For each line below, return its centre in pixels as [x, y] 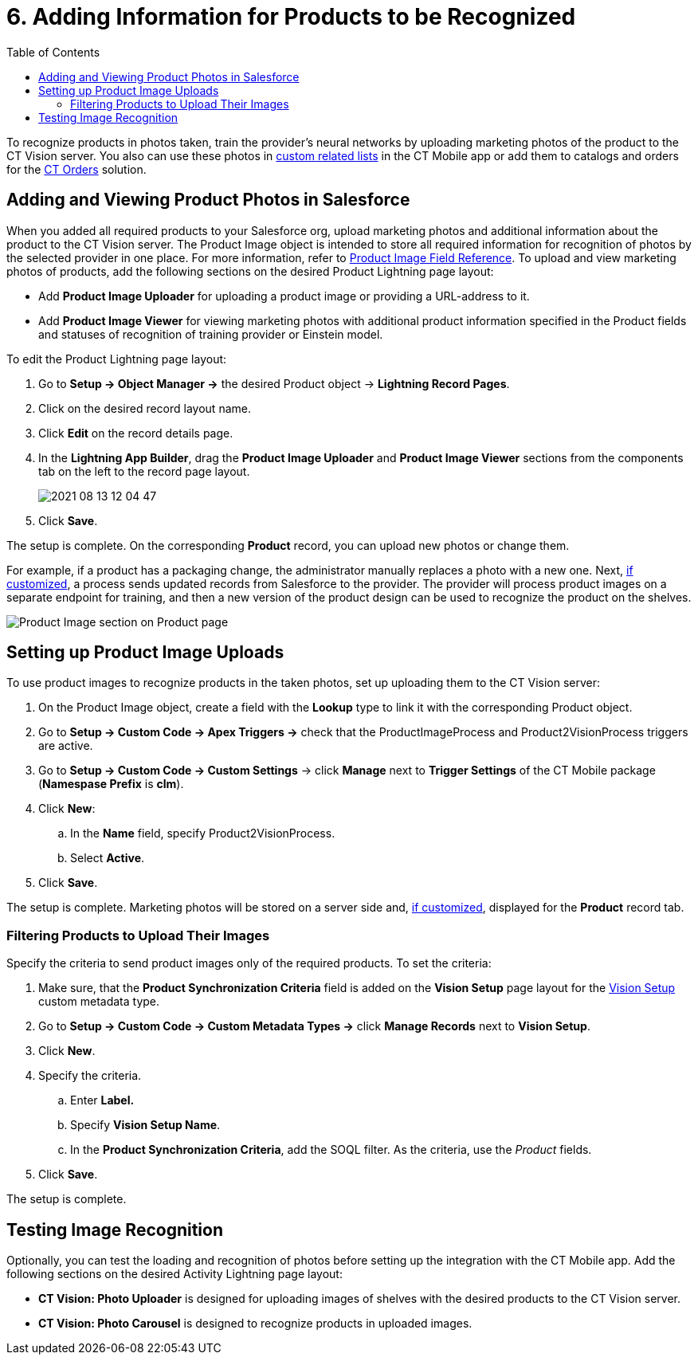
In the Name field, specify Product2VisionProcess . [203, 833]
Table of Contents [53, 52]
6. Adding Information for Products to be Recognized [291, 17]
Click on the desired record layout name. [145, 408]
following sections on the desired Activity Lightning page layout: [174, 1274]
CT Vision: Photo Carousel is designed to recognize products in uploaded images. [255, 1324]
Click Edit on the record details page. [136, 433]
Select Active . [108, 858]
